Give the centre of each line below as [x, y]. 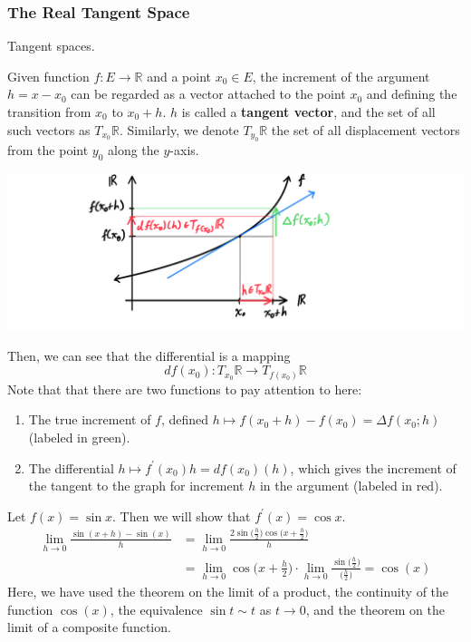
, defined [185, 419]
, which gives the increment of [373, 467]
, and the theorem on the [375, 609]
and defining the [412, 94]
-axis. [184, 150]
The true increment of [90, 419]
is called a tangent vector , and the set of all [308, 112]
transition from [49, 112]
